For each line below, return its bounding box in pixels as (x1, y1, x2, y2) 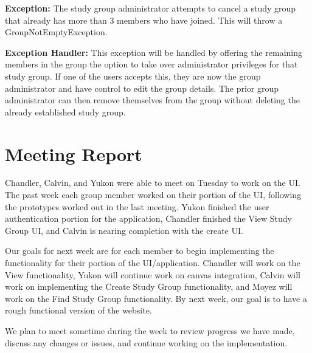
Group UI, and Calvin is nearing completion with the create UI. (5, 224, 243, 236)
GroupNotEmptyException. (5, 26, 108, 38)
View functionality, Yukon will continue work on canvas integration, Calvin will (5, 268, 300, 281)
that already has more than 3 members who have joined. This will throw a (5, 13, 283, 26)
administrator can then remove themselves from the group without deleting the (5, 94, 300, 106)
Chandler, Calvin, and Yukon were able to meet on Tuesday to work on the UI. (5, 176, 300, 189)
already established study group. (5, 105, 126, 118)
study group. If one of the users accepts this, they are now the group (5, 69, 261, 82)
